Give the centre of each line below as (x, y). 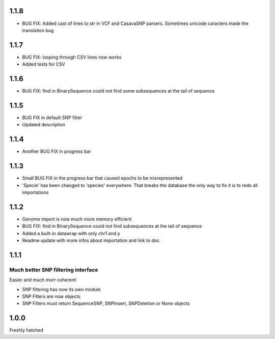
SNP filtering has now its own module (62, 289)
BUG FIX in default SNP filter (52, 118)
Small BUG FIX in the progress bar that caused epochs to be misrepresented (102, 178)
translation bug (38, 30)
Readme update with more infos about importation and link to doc (91, 241)
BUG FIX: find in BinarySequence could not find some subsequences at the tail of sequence (118, 91)
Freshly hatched (26, 330)
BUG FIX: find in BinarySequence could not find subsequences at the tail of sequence (112, 226)
